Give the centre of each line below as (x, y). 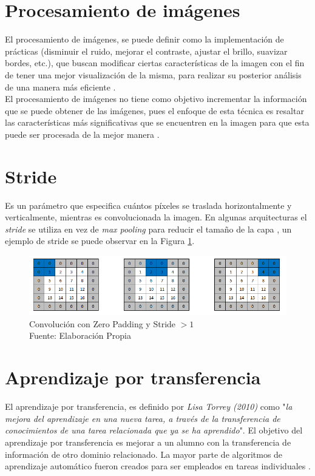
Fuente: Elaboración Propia (80, 335)
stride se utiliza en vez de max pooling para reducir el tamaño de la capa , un (148, 229)
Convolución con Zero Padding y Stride (103, 323)
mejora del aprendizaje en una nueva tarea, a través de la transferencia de (143, 418)
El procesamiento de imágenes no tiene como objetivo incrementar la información (156, 99)
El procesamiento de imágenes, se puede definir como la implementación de (144, 39)
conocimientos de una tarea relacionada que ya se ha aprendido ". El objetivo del (154, 430)
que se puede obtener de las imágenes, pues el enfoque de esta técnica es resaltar (154, 110)
